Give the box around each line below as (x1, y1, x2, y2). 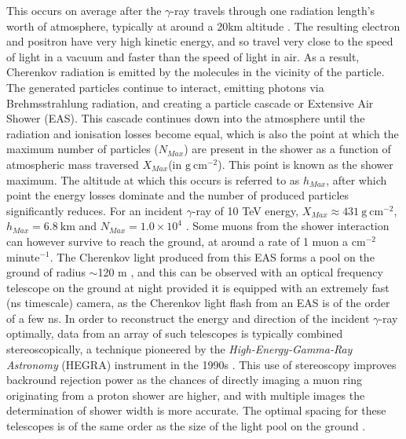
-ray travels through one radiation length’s (170, 2, 375, 18)
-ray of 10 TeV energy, (192, 202, 299, 218)
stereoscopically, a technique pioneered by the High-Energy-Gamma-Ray (6, 341, 353, 357)
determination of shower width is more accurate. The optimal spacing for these (6, 402, 386, 419)
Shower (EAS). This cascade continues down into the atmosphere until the (6, 110, 365, 126)
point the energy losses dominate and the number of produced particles (6, 187, 349, 203)
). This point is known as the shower (218, 155, 393, 172)
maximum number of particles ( (6, 141, 159, 157)
